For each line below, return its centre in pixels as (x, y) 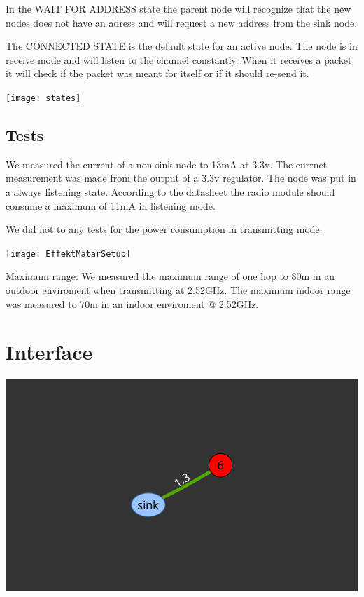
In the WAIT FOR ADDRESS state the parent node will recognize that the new (178, 8)
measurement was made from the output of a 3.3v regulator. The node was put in (181, 178)
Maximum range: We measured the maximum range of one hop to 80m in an (170, 276)
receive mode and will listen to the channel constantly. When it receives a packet (179, 59)
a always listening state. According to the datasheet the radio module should (170, 192)
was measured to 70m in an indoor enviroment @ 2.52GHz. (132, 303)
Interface (49, 352)
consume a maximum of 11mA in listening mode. (111, 205)
